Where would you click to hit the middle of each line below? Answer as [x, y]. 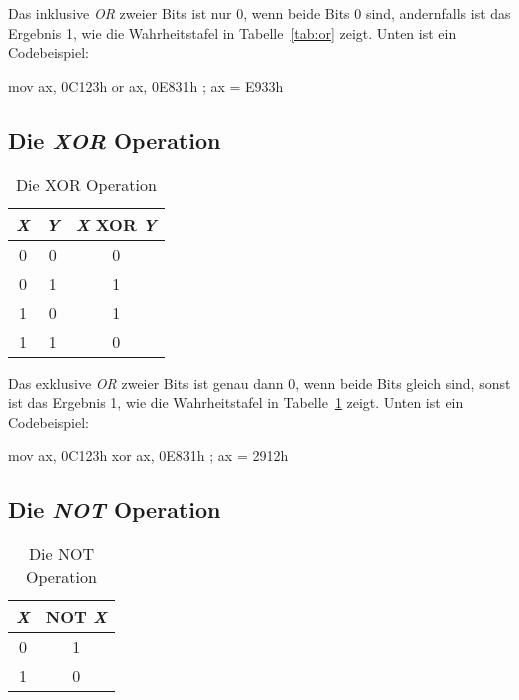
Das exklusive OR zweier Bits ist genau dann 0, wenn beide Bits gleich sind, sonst [259, 382]
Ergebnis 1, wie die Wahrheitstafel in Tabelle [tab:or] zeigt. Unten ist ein [232, 32]
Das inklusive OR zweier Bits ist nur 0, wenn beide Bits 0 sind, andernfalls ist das [259, 13]
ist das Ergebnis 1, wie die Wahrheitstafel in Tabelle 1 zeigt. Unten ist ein [236, 402]
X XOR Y [116, 224]
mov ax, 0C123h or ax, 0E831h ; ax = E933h [146, 85]
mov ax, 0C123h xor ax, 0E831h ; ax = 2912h [148, 455]
